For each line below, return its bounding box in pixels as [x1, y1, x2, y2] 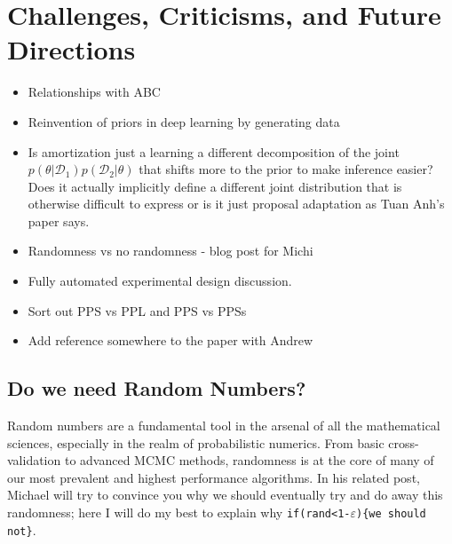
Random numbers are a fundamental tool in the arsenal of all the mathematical [7, 416, 440, 435]
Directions [7, 31, 136, 67]
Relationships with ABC [28, 83, 161, 101]
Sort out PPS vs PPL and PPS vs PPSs [28, 301, 247, 319]
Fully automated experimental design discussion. [28, 272, 292, 290]
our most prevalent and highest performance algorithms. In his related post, [7, 468, 420, 486]
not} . [7, 520, 36, 539]
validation [7, 451, 61, 469]
